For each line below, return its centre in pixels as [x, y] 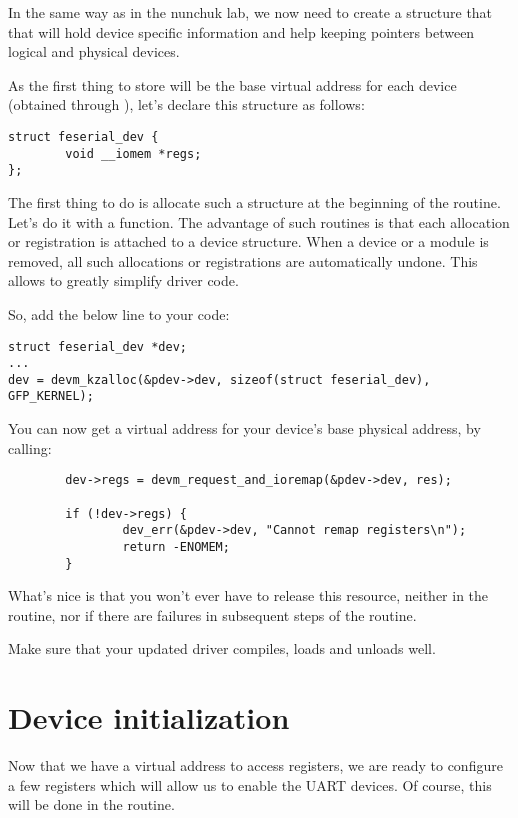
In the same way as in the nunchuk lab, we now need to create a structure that [250, 12]
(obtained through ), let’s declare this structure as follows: [186, 104]
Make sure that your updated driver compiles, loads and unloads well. [222, 648]
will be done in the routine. [91, 804]
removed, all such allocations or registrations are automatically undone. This [243, 260]
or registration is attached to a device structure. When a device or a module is [248, 241]
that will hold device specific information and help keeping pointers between [241, 31]
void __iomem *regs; [133, 153]
